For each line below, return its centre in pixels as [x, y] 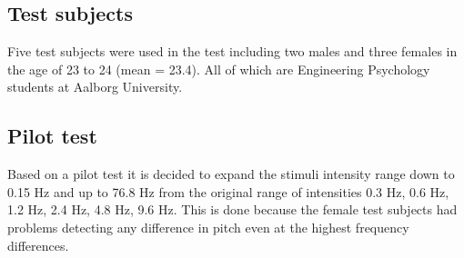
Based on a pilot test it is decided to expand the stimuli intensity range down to [231, 174]
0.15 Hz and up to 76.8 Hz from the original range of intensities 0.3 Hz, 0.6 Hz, [228, 191]
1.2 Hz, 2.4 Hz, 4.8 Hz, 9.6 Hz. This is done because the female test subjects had [232, 209]
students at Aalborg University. [95, 87]
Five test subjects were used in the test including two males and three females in [232, 51]
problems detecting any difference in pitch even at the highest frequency [208, 227]
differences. [38, 245]
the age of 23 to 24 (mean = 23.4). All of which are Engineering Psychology [219, 69]
